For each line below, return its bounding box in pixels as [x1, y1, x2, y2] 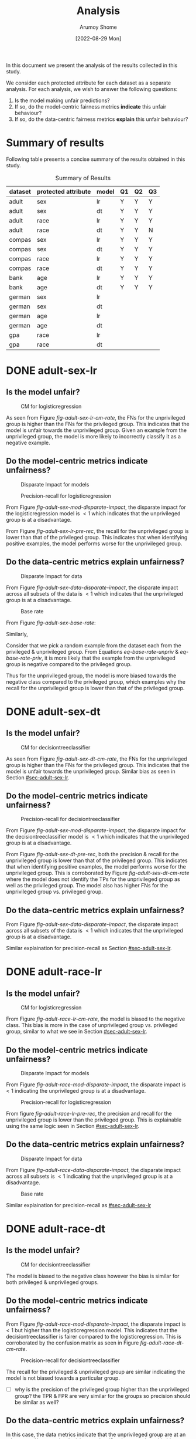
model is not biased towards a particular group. [6, 1374, 120, 1381]
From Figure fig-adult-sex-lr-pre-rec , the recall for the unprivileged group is [6, 527, 189, 535]
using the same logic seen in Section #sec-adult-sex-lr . [6, 1122, 140, 1129]
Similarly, [6, 630, 28, 637]
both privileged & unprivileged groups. [6, 1278, 99, 1286]
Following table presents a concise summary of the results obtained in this [6, 156, 185, 163]
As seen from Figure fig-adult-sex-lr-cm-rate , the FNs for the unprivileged [6, 414, 185, 421]
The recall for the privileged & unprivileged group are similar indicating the [6, 1368, 185, 1375]
